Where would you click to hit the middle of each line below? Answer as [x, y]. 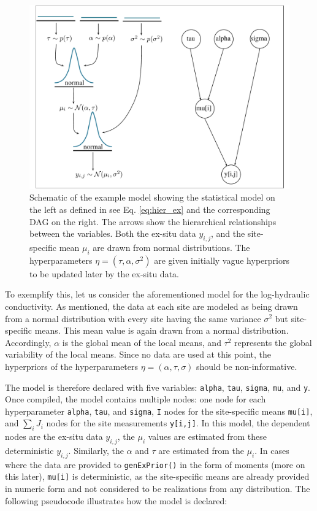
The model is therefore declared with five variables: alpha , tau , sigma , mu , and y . [158, 387]
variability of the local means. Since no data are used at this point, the [138, 354]
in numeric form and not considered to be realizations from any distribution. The [158, 489]
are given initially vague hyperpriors [222, 260]
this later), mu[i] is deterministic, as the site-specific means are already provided [157, 476]
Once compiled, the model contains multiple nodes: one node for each [136, 399]
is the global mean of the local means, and [142, 342]
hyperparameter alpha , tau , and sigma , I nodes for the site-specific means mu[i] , [159, 411]
